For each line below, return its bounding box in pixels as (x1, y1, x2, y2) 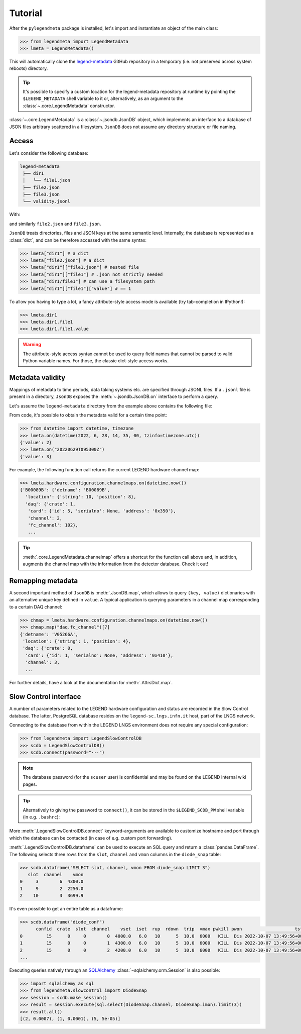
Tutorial (9, 8, 43, 19)
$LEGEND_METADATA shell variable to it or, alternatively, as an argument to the (23, 95, 184, 101)
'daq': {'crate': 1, (25, 501, 76, 507)
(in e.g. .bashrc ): (23, 814, 60, 820)
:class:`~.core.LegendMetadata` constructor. (23, 102, 115, 109)
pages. (23, 781, 37, 787)
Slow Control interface (9, 692, 81, 701)
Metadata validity (9, 373, 66, 382)
